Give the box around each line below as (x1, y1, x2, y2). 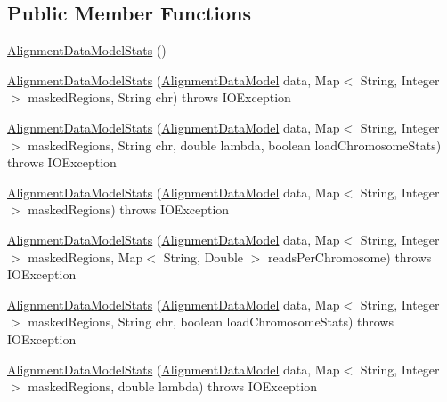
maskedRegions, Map (28, 247, 143, 266)
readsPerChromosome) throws (268, 247, 432, 266)
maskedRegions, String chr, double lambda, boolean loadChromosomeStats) (28, 135, 442, 154)
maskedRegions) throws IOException (28, 200, 230, 219)
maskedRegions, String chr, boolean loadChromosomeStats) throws (28, 312, 394, 331)
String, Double (163, 247, 244, 266)
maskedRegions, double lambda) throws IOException (28, 377, 317, 396)
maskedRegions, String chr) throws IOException (28, 88, 291, 107)
